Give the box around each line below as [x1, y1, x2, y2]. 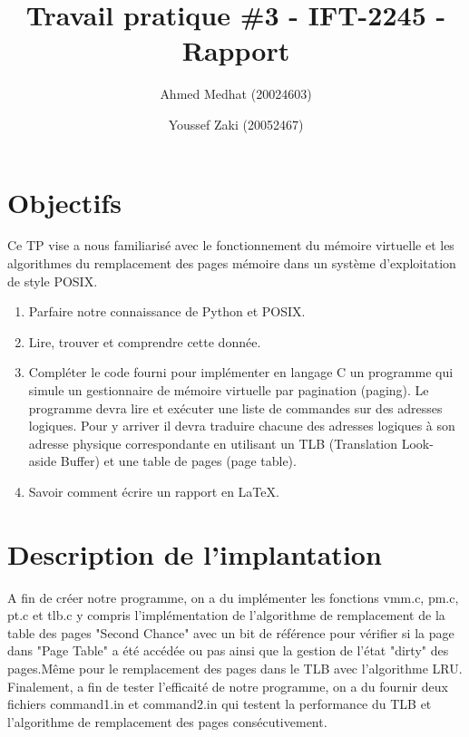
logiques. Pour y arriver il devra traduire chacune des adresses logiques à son [28, 416, 455, 435]
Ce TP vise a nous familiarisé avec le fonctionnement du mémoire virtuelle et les [7, 236, 454, 255]
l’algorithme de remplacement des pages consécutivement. [7, 712, 327, 731]
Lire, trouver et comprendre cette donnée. [28, 332, 261, 351]
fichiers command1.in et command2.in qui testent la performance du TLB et [7, 694, 432, 713]
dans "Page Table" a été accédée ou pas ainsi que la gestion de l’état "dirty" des [7, 641, 449, 660]
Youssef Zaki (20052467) [168, 114, 304, 133]
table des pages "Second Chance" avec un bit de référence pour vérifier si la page [7, 623, 454, 642]
